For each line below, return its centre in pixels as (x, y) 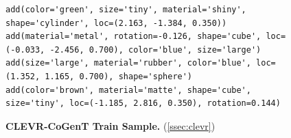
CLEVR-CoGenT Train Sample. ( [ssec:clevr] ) (110, 125)
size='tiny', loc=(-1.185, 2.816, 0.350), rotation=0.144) (143, 104)
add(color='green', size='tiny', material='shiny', (126, 10)
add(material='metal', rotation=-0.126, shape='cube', (133, 37)
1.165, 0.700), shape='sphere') (119, 76)
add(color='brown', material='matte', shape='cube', (128, 90)
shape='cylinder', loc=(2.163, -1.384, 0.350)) (116, 23)
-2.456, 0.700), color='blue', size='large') (155, 50)
